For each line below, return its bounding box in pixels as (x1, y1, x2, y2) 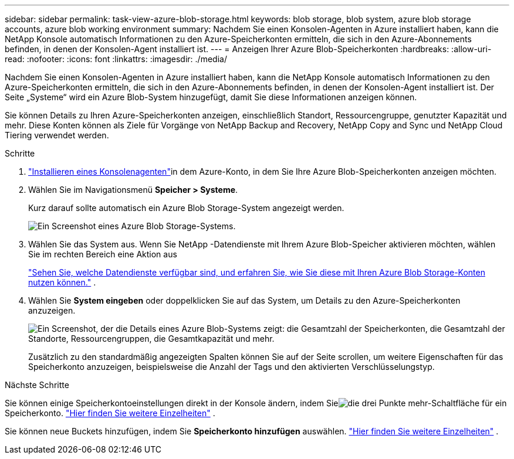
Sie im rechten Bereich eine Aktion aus (28, 249, 177, 259)
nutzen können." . (28, 277, 96, 287)
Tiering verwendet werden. (5, 130, 109, 140)
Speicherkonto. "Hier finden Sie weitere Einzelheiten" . (5, 408, 215, 418)
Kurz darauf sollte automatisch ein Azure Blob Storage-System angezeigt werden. (28, 203, 344, 213)
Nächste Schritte (5, 380, 69, 390)
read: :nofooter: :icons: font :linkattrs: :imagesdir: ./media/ (5, 54, 227, 64)
